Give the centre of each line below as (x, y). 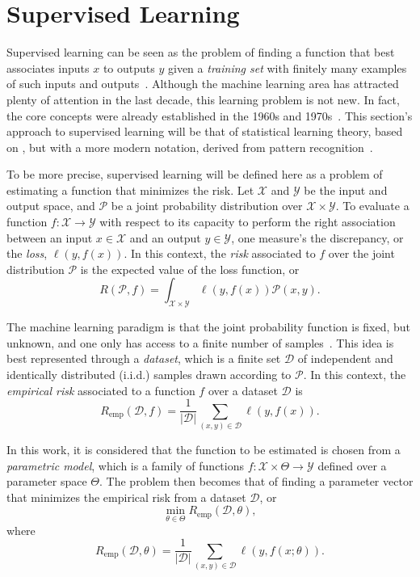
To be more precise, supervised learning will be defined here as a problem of (195, 174)
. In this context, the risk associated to (220, 253)
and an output (165, 237)
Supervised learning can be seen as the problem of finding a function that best (201, 52)
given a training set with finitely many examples (288, 67)
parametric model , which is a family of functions (125, 465)
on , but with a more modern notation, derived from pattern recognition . (190, 147)
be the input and (346, 190)
